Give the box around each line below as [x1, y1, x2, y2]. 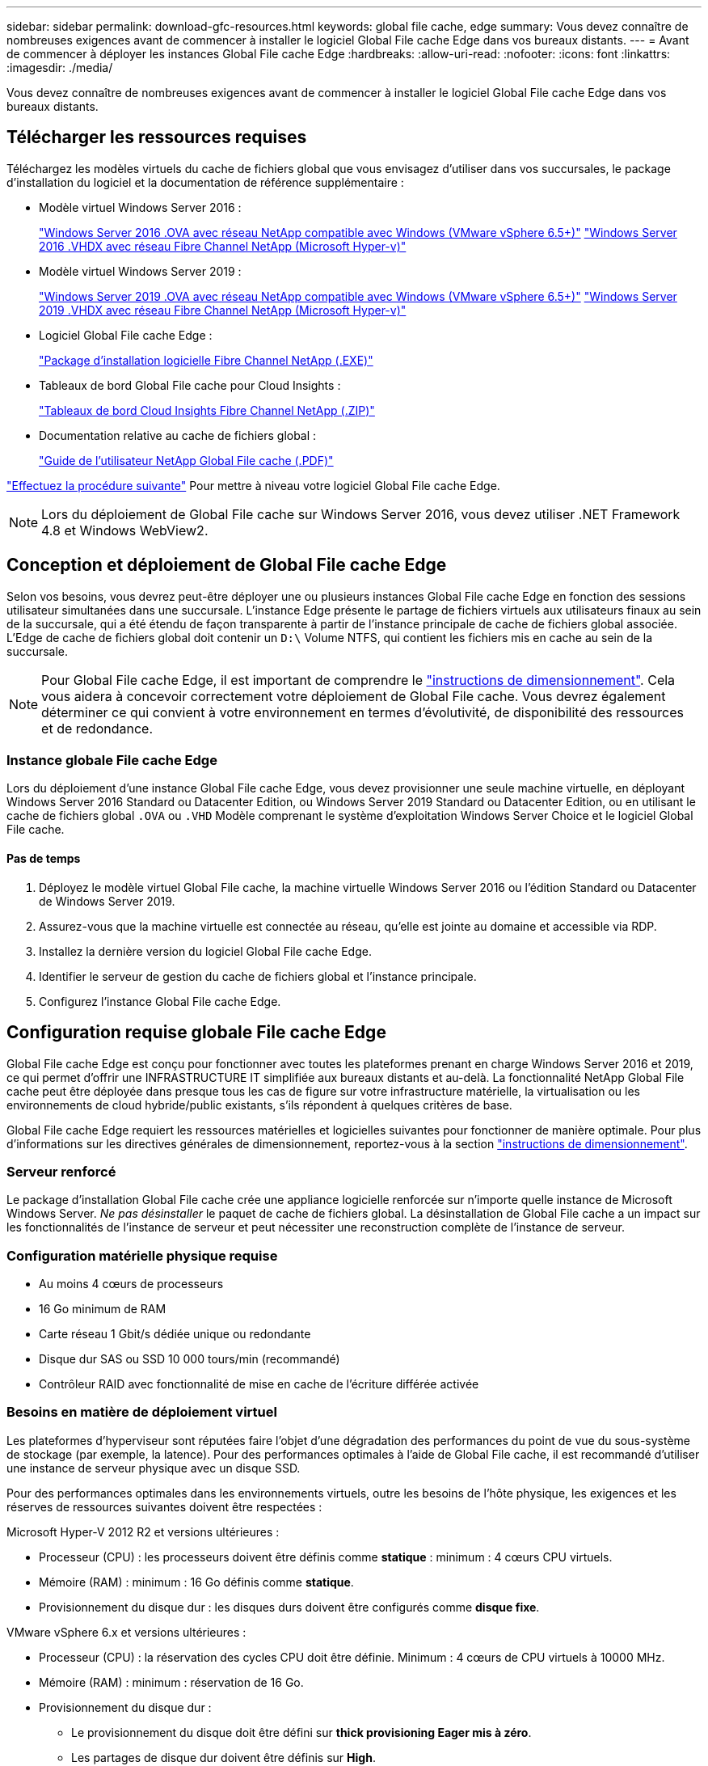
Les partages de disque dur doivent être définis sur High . [71, 1750, 376, 1764]
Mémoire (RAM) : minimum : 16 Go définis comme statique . [39, 1574, 354, 1589]
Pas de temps [6, 851, 81, 866]
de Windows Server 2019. [39, 894, 175, 908]
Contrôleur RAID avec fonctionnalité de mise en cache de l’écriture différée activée [39, 1377, 479, 1391]
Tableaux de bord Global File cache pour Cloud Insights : [39, 378, 341, 392]
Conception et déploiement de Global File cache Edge [6, 555, 447, 576]
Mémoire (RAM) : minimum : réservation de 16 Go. [39, 1675, 304, 1689]
